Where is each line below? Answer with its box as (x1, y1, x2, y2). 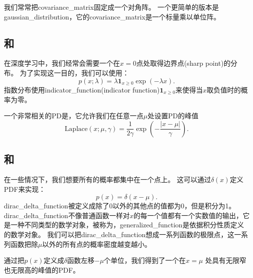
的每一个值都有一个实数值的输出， (133, 210, 243, 220)
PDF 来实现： (4, 184, 46, 194)
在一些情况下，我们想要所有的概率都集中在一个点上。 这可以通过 (4, 174, 211, 185)
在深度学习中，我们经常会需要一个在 (4, 58, 120, 68)
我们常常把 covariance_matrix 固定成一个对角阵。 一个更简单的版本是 (4, 2, 219, 12)
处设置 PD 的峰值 (147, 111, 198, 121)
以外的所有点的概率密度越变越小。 (42, 239, 152, 249)
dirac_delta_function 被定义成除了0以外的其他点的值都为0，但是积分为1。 (4, 201, 235, 211)
